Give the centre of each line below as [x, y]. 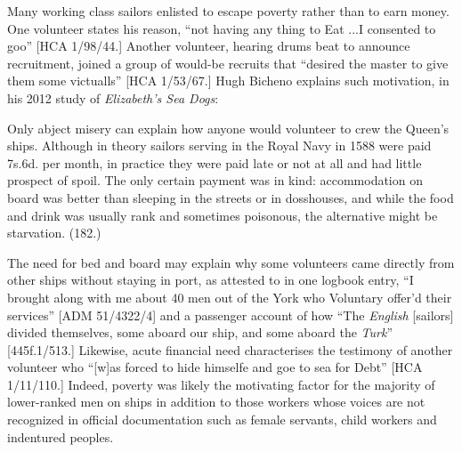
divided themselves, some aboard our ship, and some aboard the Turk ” [200, 332]
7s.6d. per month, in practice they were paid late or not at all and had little [215, 162]
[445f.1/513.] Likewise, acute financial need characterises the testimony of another [230, 349]
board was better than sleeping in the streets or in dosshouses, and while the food [231, 197]
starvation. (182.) [54, 233]
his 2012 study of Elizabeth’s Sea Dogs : [113, 97]
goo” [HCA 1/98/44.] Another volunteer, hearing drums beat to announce [209, 46]
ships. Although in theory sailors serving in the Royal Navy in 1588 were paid [219, 145]
